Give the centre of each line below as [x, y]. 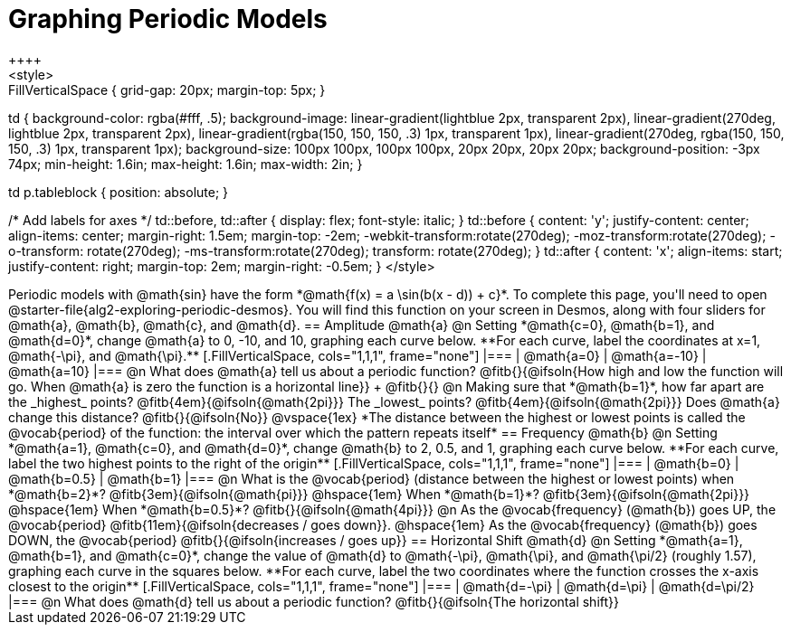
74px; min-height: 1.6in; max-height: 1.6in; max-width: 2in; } [186, 164]
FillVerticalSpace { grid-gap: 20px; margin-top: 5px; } [167, 90]
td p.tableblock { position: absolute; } [119, 192]
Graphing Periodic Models [168, 19]
